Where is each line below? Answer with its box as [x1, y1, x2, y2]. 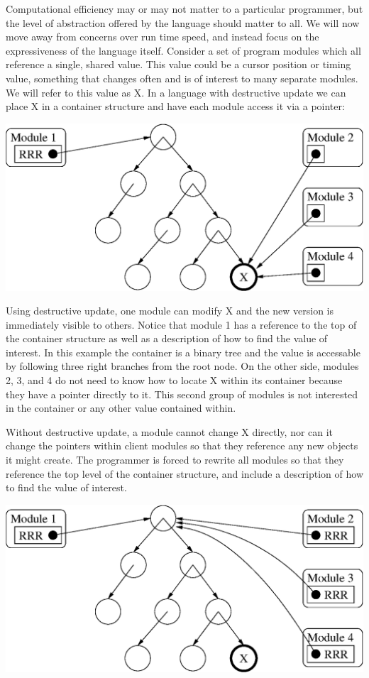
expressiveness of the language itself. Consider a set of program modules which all [6, 43, 361, 58]
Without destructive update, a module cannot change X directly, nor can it [6, 424, 334, 439]
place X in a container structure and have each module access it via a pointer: [6, 99, 345, 114]
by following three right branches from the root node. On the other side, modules [6, 359, 359, 373]
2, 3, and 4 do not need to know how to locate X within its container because [6, 373, 343, 388]
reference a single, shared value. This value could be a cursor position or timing [6, 57, 351, 72]
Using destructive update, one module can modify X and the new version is [6, 303, 334, 318]
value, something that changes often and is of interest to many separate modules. [6, 70, 358, 85]
